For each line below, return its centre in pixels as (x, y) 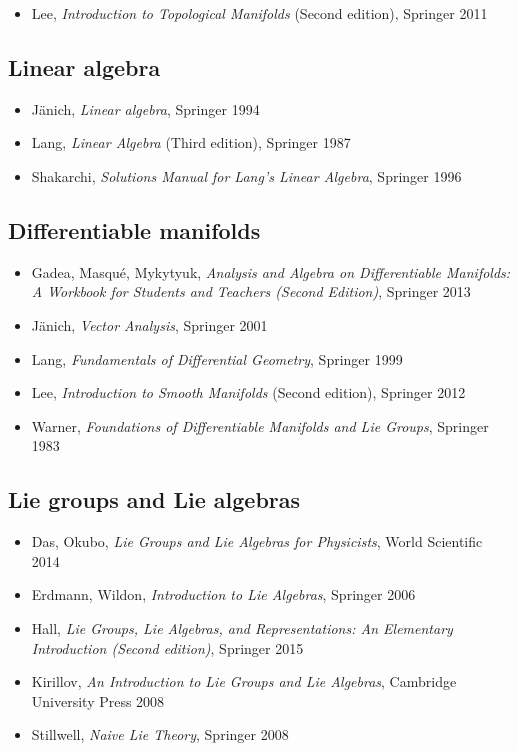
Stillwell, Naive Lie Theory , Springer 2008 (160, 734)
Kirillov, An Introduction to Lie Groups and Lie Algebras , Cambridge (244, 681)
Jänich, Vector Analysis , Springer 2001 (149, 324)
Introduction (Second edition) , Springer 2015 (167, 647)
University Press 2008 (98, 700)
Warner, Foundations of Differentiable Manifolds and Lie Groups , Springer (260, 425)
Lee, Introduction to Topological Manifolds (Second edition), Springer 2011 (259, 13)
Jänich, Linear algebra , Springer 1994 (145, 108)
